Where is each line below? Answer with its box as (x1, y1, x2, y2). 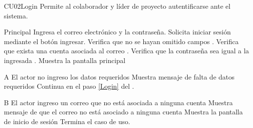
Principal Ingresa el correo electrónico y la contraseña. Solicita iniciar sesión (4, 27, 231, 37)
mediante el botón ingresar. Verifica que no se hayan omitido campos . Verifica (4, 36, 239, 46)
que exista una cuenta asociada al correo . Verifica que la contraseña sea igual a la (4, 46, 249, 56)
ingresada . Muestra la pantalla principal (4, 55, 126, 65)
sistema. (4, 10, 28, 20)
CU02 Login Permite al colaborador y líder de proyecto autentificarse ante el (4, 1, 231, 11)
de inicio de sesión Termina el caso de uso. (4, 116, 130, 126)
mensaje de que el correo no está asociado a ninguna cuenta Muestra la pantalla (4, 107, 243, 117)
